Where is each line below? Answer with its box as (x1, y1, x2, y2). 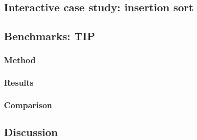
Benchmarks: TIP (4, 28, 95, 44)
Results (4, 76, 34, 89)
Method (4, 54, 36, 66)
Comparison (4, 99, 52, 111)
